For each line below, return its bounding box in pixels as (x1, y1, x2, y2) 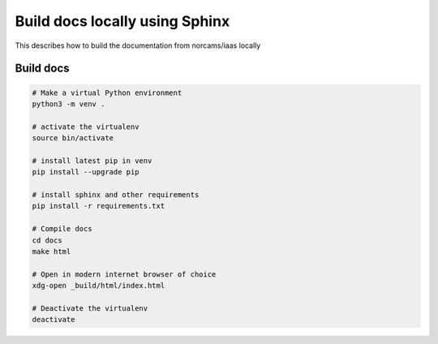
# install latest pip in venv (32, 156, 152, 166)
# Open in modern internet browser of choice (32, 269, 217, 279)
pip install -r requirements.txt (32, 201, 165, 211)
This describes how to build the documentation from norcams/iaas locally (15, 41, 261, 50)
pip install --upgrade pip (32, 167, 140, 177)
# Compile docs (32, 224, 92, 234)
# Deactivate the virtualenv (32, 303, 148, 312)
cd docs (32, 235, 62, 245)
